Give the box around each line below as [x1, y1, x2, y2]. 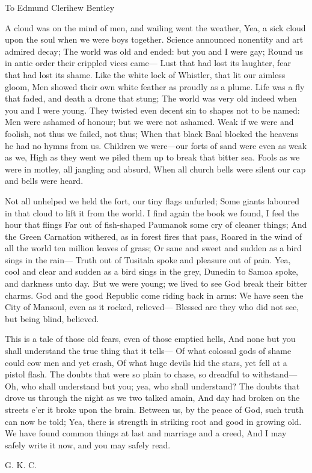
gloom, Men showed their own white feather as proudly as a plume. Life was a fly [5, 80, 305, 93]
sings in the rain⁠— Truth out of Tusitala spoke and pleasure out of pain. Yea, [5, 253, 291, 266]
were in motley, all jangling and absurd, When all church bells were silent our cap [5, 162, 306, 175]
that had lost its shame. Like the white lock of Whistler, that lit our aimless [5, 68, 286, 81]
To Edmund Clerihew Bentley [5, 1, 115, 13]
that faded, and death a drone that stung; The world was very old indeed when [5, 92, 297, 105]
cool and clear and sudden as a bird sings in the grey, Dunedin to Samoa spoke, [5, 265, 298, 278]
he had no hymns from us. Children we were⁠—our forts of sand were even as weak [5, 139, 307, 151]
